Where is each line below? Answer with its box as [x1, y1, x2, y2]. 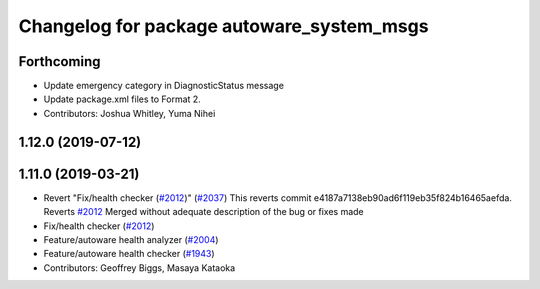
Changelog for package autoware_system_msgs [18, 15, 429, 37]
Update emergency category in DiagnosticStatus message [43, 80, 285, 92]
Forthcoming [18, 53, 101, 70]
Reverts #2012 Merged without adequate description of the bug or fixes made [43, 206, 364, 218]
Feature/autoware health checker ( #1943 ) [43, 248, 215, 260]
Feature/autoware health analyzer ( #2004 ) [43, 233, 219, 245]
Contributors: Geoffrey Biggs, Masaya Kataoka [43, 261, 236, 274]
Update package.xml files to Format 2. [43, 93, 202, 105]
